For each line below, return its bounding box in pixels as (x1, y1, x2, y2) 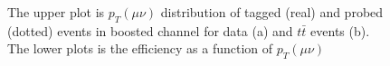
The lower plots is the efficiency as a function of (7, 39, 273, 58)
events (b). (310, 21, 370, 40)
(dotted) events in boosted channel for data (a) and (7, 21, 293, 40)
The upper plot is (7, 3, 105, 21)
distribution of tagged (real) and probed (160, 3, 384, 21)
